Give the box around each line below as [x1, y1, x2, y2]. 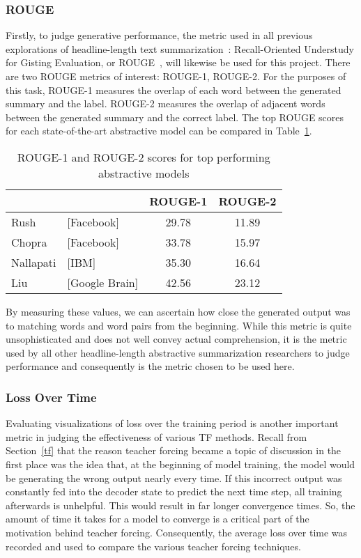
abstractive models [98, 164, 190, 181]
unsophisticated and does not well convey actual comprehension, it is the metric [6, 332, 347, 346]
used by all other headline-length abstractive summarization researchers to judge [6, 345, 350, 359]
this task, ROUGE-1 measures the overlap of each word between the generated [6, 82, 341, 97]
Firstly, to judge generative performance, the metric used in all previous [6, 28, 313, 42]
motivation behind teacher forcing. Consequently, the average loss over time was [6, 525, 348, 539]
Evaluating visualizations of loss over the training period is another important [6, 416, 339, 431]
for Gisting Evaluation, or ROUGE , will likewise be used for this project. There [6, 55, 351, 70]
